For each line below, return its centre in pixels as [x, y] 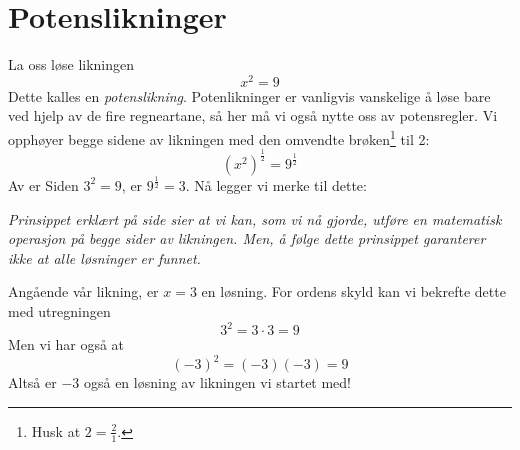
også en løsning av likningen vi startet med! [217, 382]
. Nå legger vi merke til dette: [276, 184]
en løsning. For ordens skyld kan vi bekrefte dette [353, 291]
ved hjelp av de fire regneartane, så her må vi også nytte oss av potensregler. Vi [253, 115]
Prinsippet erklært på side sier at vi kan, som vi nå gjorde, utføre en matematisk [255, 218]
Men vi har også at [66, 344]
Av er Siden [43, 184]
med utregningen [59, 310]
